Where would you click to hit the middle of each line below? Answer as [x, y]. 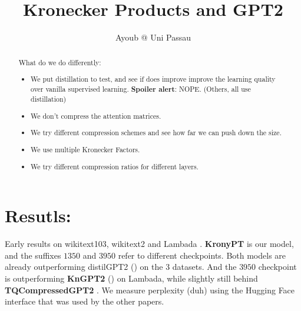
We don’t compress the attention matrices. [96, 116]
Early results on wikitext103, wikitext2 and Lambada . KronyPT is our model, [149, 244]
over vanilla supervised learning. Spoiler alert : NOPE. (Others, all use [141, 89]
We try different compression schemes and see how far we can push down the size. [156, 133]
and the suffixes [33, 255]
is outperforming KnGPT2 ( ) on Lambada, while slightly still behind [131, 278]
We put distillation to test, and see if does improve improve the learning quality [153, 79]
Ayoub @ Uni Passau [153, 37]
